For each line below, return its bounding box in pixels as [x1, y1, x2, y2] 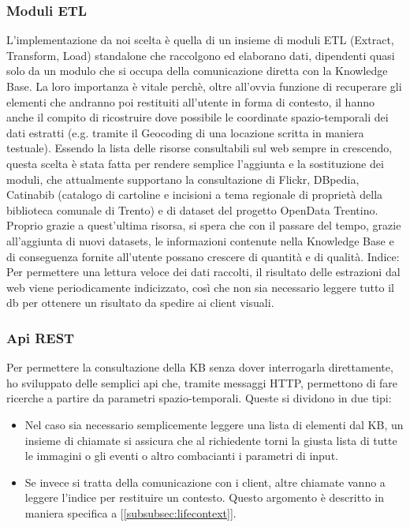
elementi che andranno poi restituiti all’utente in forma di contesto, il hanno [6, 93, 375, 110]
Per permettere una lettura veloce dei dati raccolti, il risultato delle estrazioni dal [6, 263, 401, 280]
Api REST [6, 327, 75, 347]
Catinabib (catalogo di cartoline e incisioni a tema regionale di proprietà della [6, 186, 383, 203]
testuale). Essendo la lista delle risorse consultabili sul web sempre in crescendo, [6, 140, 393, 156]
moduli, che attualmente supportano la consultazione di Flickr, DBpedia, [6, 170, 360, 187]
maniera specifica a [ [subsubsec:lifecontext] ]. [24, 504, 237, 521]
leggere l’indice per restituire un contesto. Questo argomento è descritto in [24, 489, 384, 506]
